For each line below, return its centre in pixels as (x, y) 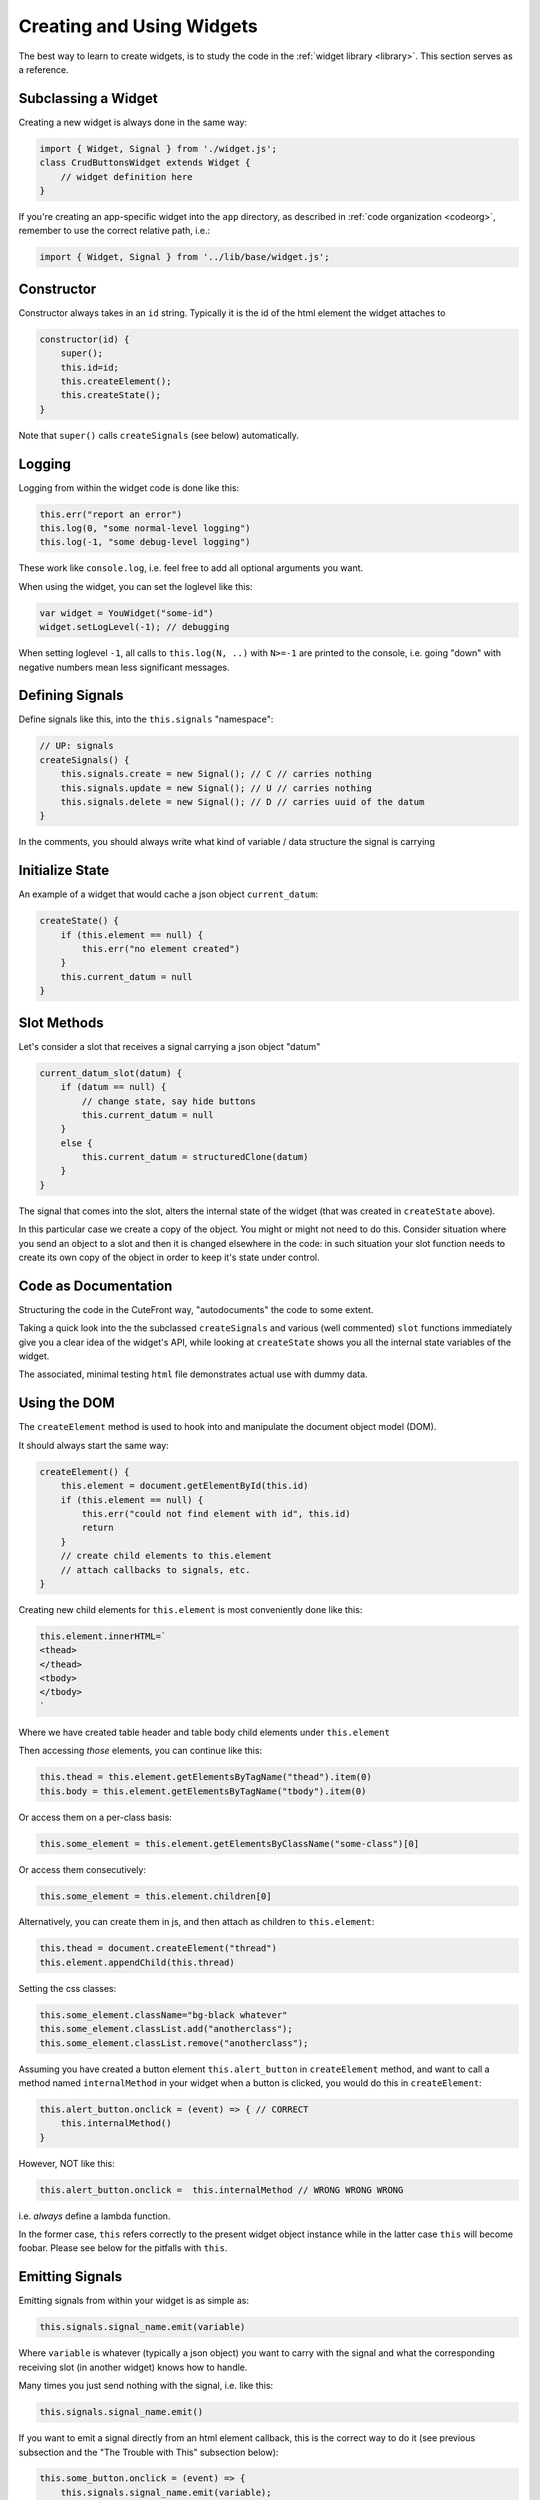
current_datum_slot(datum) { (111, 1073)
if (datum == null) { (113, 1087)
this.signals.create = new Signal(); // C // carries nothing (216, 774)
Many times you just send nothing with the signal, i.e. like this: (146, 2386)
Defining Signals (71, 695)
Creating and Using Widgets (138, 26)
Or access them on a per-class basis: (95, 1817)
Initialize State (64, 870)
